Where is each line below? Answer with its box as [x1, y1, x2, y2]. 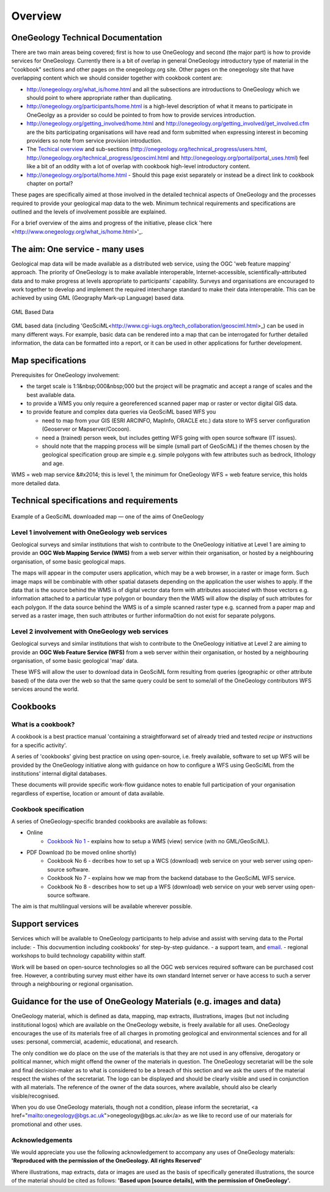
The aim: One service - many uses [11, 244, 145, 254]
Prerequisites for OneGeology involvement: [11, 371, 120, 379]
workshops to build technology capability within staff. [11, 952, 146, 959]
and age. [42, 460, 64, 467]
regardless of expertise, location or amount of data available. [11, 789, 165, 797]
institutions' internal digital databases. [11, 770, 107, 777]
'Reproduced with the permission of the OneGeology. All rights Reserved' [11, 1157, 202, 1164]
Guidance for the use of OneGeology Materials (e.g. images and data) [11, 996, 281, 1007]
